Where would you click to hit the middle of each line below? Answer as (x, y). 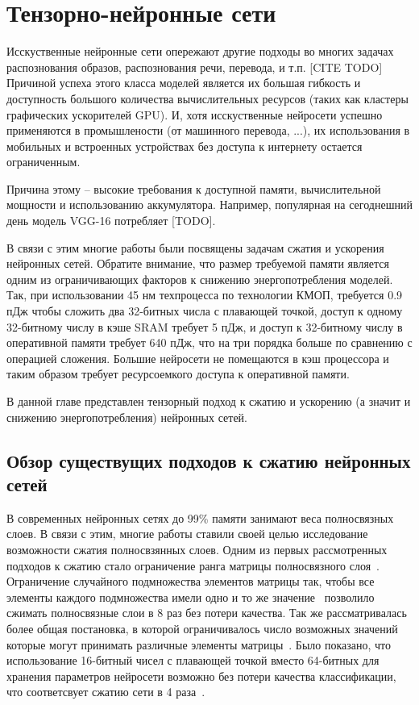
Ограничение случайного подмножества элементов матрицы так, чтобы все (191, 581)
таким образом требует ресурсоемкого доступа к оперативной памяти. (178, 374)
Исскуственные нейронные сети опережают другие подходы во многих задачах (200, 51)
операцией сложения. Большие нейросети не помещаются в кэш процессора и (198, 358)
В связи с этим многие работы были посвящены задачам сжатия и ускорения (195, 247)
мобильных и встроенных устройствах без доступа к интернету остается (185, 146)
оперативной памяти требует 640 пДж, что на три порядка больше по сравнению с (209, 342)
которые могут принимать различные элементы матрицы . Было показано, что (199, 644)
